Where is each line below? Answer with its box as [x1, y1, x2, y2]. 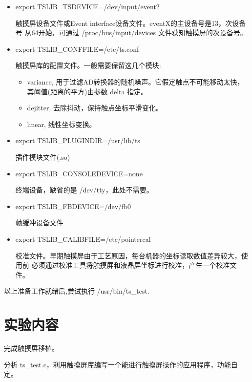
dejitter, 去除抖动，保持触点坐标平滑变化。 [27, 103, 163, 113]
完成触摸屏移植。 [4, 343, 59, 353]
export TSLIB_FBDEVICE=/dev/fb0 [15, 201, 131, 211]
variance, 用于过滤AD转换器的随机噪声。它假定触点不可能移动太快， [27, 76, 244, 86]
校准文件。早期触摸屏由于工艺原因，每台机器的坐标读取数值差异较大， [15, 250, 241, 260]
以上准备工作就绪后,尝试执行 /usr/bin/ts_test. [4, 286, 149, 296]
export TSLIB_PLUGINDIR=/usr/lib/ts [15, 135, 140, 146]
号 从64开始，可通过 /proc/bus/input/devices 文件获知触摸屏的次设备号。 [15, 27, 247, 38]
